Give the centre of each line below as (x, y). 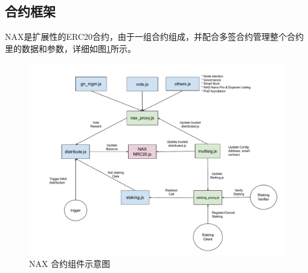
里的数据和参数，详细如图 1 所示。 (70, 48)
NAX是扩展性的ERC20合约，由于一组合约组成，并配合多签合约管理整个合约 (155, 37)
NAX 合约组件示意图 (70, 263)
